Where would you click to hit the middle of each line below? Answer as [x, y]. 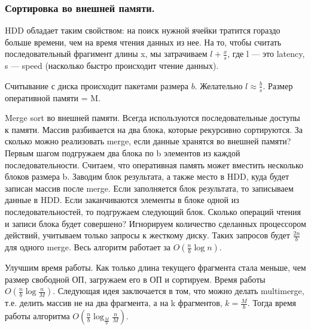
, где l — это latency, [266, 54]
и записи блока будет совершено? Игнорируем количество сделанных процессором [155, 223]
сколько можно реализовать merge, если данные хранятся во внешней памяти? [148, 141]
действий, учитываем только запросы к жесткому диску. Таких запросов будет [147, 235]
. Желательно [219, 85]
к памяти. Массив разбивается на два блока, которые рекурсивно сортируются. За [154, 129]
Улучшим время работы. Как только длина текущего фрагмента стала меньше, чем [155, 267]
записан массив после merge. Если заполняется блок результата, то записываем [149, 188]
